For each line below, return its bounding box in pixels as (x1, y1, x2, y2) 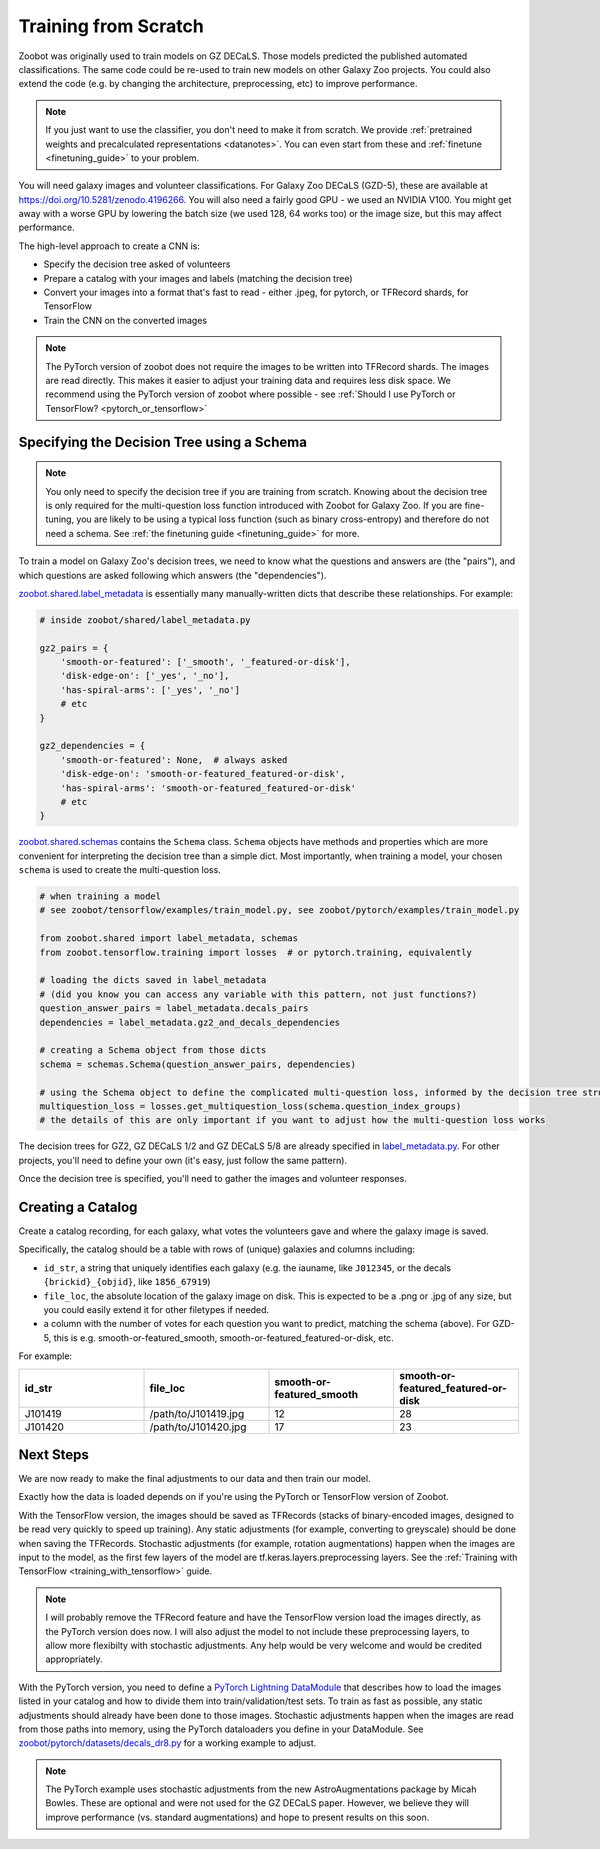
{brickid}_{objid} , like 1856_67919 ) (43, 1276, 211, 1288)
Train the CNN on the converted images (43, 314, 208, 326)
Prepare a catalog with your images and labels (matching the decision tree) (43, 272, 354, 284)
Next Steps (18, 1446, 89, 1463)
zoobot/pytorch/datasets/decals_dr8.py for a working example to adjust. (18, 1737, 317, 1749)
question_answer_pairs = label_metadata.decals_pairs (39, 1003, 309, 1014)
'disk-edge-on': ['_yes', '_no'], (60, 670, 230, 682)
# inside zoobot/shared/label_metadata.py (39, 614, 251, 625)
